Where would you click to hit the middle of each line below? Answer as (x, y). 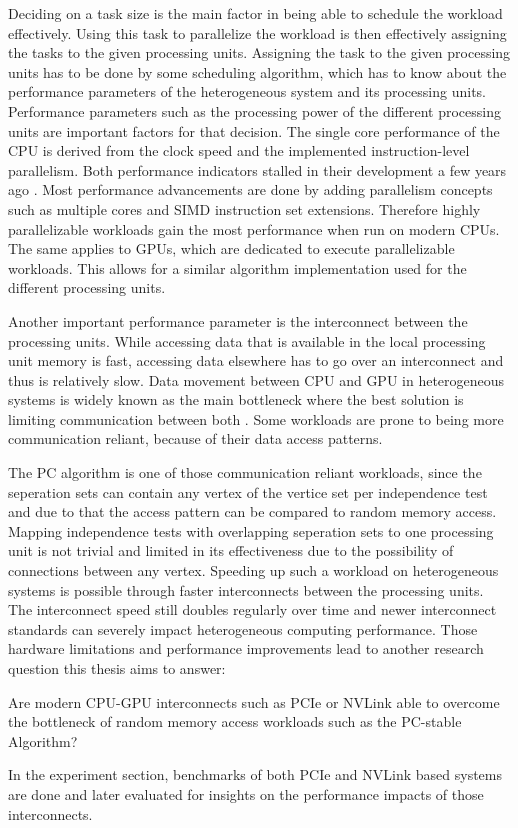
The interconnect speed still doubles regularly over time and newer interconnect (252, 609)
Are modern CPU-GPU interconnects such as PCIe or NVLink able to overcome (254, 701)
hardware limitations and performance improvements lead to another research (246, 648)
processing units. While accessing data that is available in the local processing (247, 340)
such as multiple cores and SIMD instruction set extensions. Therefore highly (244, 208)
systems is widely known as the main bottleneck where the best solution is (236, 399)
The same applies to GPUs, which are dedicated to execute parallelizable (231, 248)
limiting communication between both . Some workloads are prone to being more (256, 418)
